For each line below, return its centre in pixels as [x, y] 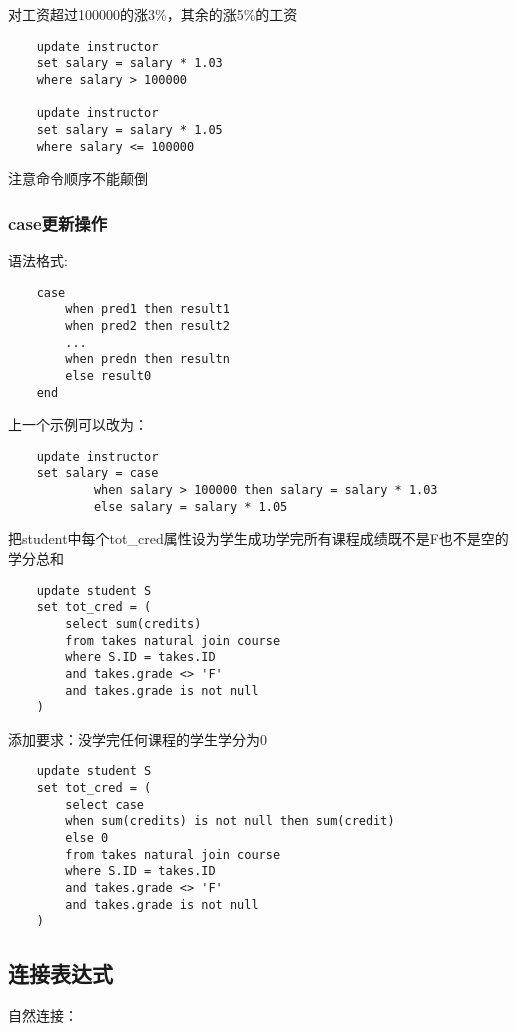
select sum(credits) [133, 623]
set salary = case [97, 473]
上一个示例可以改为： [78, 424]
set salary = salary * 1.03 [129, 63]
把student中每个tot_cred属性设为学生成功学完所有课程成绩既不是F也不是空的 [258, 538]
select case [105, 804]
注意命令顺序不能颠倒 [78, 178]
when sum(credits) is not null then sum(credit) [230, 821]
